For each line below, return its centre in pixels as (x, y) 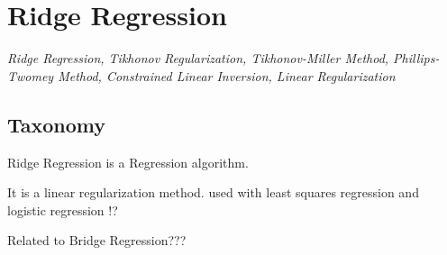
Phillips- (416, 58)
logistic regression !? (63, 209)
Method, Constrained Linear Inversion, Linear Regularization (227, 75)
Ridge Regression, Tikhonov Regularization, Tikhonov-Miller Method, (198, 58)
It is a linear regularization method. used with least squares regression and (213, 192)
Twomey (31, 75)
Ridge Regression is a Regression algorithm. (128, 162)
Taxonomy (57, 124)
